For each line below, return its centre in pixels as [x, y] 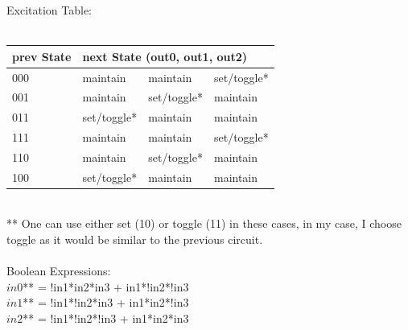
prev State [42, 56]
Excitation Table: [49, 10]
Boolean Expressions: [59, 271]
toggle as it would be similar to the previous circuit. [135, 239]
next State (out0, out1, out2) [165, 56]
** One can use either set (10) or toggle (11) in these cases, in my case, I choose [204, 223]
